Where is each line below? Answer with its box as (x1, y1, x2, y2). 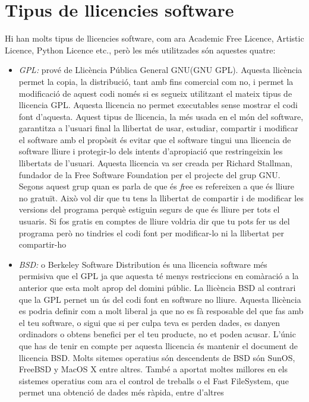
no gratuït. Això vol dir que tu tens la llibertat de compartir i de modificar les (18, 191, 304, 204)
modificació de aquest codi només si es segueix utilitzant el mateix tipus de (18, 87, 292, 99)
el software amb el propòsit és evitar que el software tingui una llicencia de (18, 133, 291, 145)
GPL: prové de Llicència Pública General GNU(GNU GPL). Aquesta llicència (18, 64, 302, 76)
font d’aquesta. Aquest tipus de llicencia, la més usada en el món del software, (18, 110, 304, 122)
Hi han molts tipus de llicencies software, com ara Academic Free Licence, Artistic (5, 32, 304, 45)
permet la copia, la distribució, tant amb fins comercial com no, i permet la (18, 75, 294, 87)
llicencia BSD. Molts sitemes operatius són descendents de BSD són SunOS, (18, 351, 295, 363)
